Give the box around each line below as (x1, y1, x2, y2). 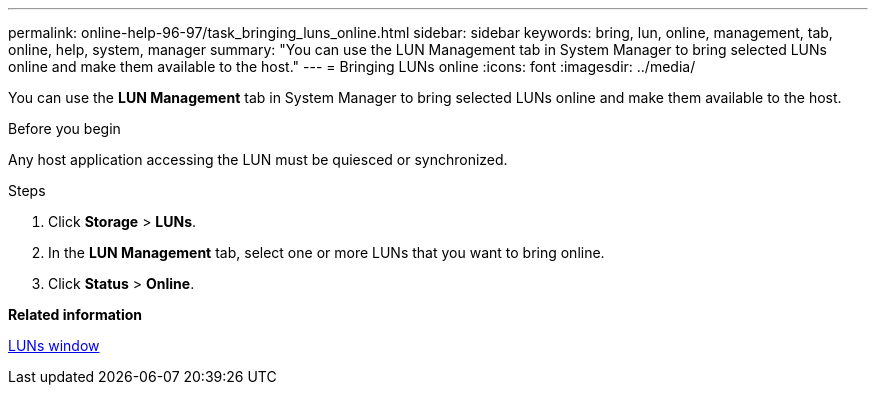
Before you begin (8, 120, 121, 137)
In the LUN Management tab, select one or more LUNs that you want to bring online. (48, 244, 605, 261)
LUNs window (8, 337, 100, 354)
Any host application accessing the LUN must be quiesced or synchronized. (8, 151, 508, 168)
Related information (8, 306, 143, 323)
